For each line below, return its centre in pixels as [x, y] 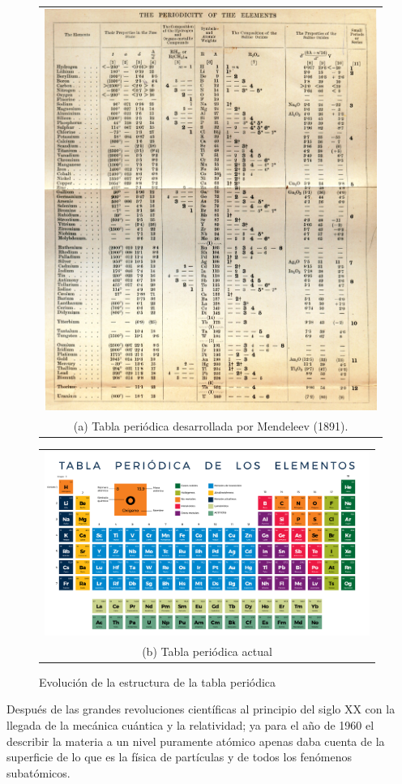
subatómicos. [38, 772]
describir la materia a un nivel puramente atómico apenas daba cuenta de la [196, 741]
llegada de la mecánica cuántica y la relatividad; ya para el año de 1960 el [190, 725]
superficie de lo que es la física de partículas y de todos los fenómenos [180, 757]
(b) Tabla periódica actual [207, 651]
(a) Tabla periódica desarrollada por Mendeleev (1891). [211, 426]
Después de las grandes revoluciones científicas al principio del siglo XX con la [201, 709]
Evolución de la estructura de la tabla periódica [158, 681]
